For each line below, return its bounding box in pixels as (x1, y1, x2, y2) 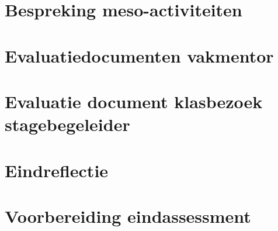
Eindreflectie (5, 158, 109, 182)
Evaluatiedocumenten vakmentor (5, 43, 274, 67)
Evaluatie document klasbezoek (5, 89, 263, 113)
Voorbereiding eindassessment (5, 204, 251, 227)
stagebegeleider (5, 112, 130, 136)
